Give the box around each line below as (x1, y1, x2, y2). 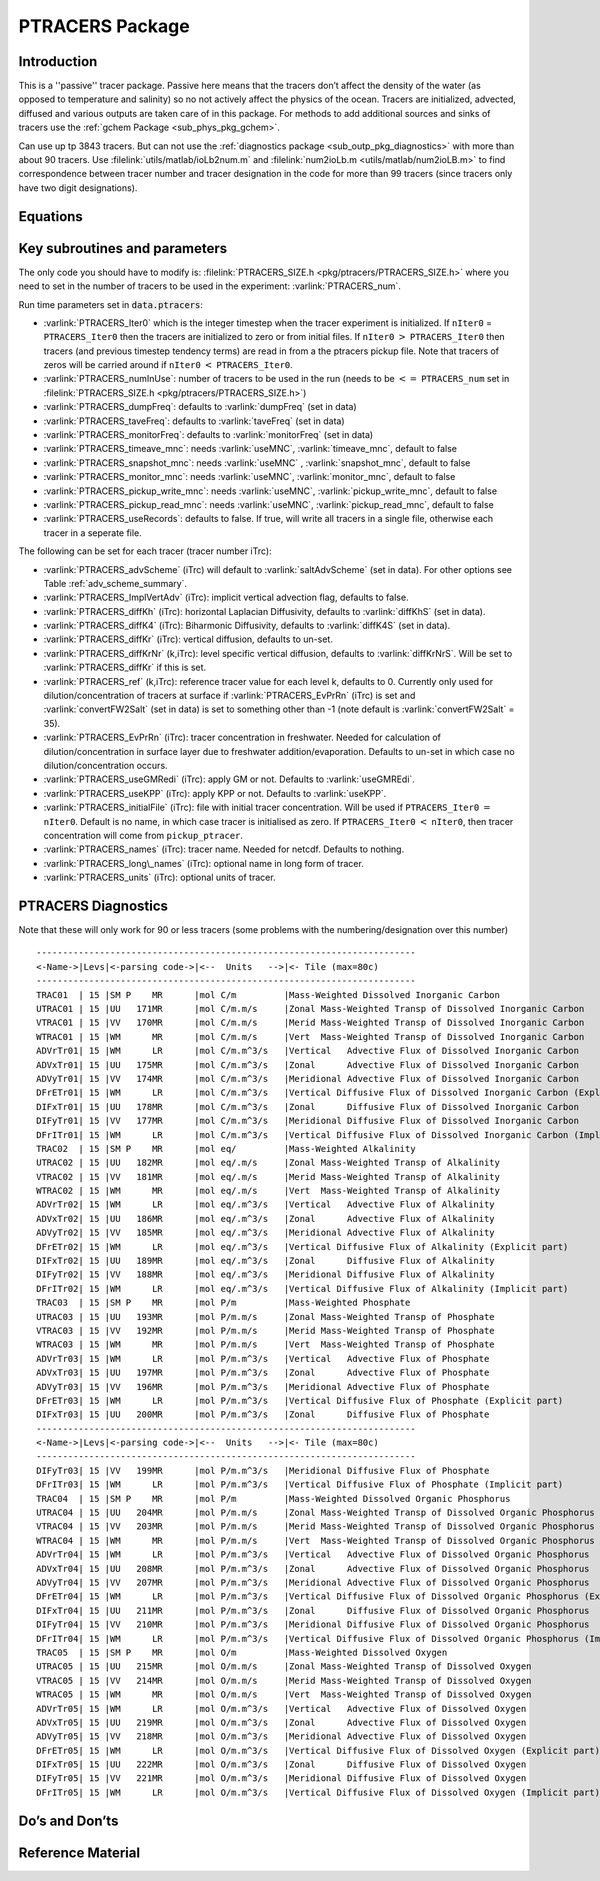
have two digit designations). (18, 181, 138, 194)
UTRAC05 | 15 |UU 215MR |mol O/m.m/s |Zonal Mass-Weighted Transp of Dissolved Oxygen (36, 1661, 532, 1672)
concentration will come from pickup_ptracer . (43, 829, 244, 841)
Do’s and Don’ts (18, 1812, 119, 1829)
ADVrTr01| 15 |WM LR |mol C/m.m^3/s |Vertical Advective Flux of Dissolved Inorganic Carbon (36, 1045, 580, 1057)
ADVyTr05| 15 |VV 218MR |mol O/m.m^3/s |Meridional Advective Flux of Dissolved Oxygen (36, 1731, 527, 1742)
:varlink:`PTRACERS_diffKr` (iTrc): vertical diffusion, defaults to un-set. (43, 633, 334, 645)
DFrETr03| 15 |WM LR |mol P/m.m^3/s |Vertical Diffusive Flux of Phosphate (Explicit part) (36, 1395, 564, 1406)
